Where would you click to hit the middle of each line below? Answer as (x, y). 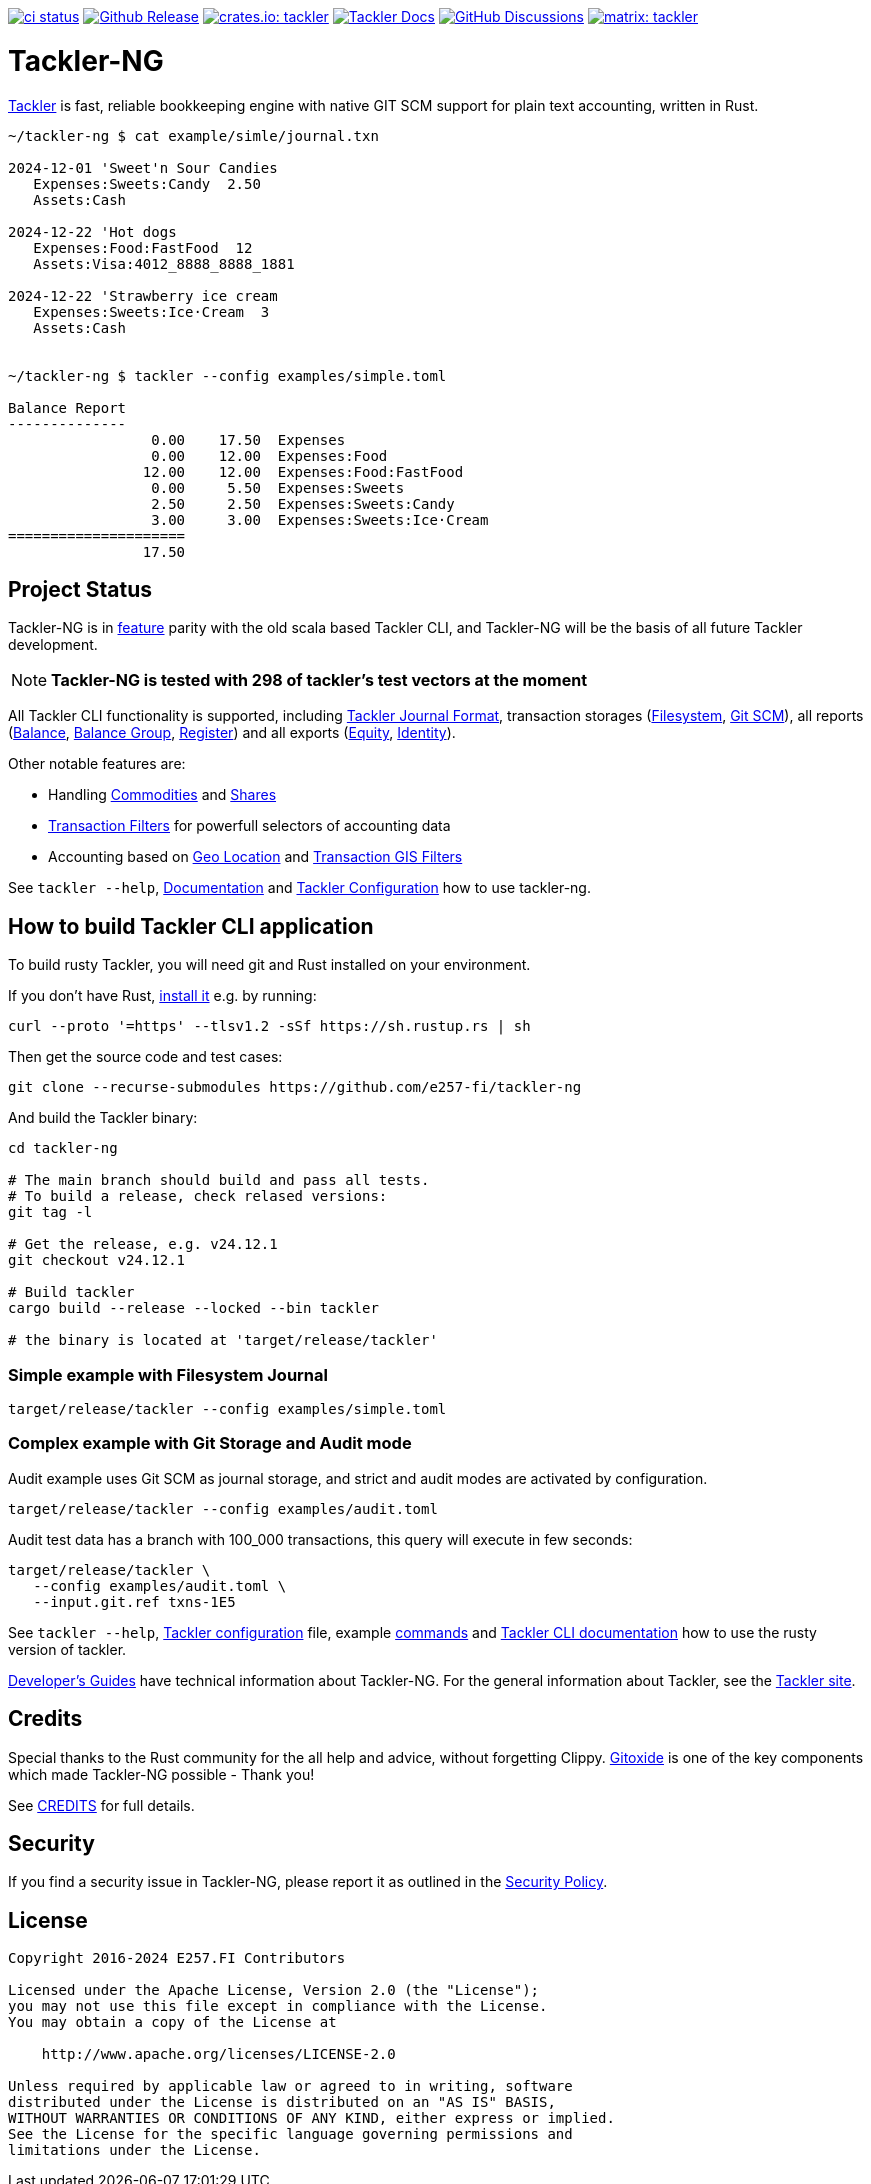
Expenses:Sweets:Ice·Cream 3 (151, 311)
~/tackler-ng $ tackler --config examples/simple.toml (227, 375)
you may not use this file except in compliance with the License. (278, 2006)
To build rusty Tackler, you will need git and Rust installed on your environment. (269, 965)
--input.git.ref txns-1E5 (134, 1601)
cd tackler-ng (63, 1148)
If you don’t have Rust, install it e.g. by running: (162, 996)
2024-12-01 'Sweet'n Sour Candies (143, 167)
